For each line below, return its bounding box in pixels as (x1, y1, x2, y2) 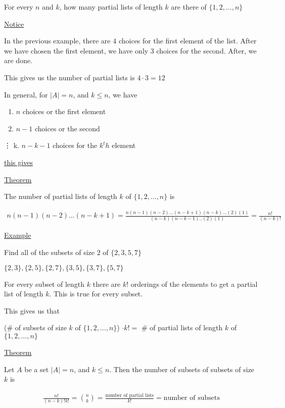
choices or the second (34, 123, 100, 133)
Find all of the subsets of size (4, 246, 94, 257)
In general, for (4, 89, 48, 99)
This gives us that (4, 305, 60, 316)
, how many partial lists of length (59, 2, 163, 12)
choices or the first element (22, 106, 106, 117)
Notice (4, 18, 24, 29)
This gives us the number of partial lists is (4, 72, 135, 82)
